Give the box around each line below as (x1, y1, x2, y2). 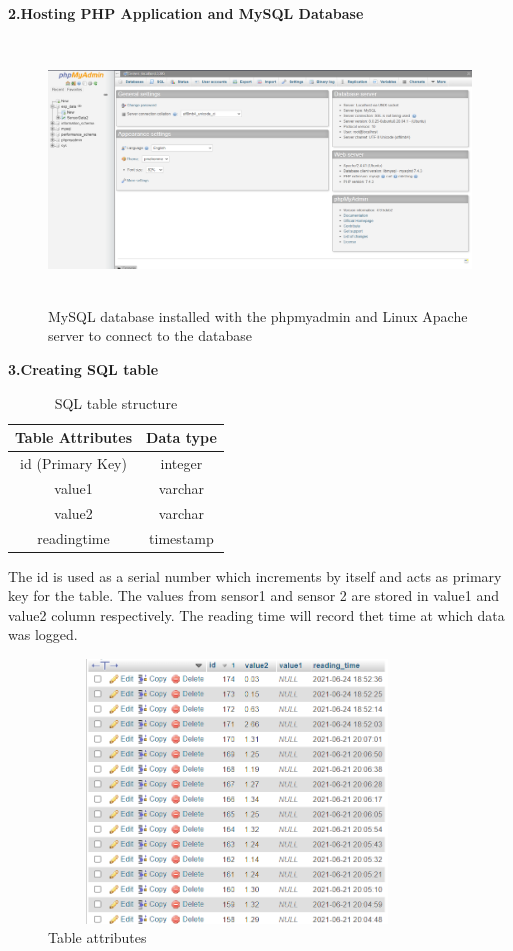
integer (160, 452, 203, 473)
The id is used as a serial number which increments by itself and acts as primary (8, 565, 502, 586)
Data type (146, 427, 217, 448)
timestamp (149, 527, 214, 548)
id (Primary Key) (20, 452, 127, 473)
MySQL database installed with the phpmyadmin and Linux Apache (48, 305, 468, 326)
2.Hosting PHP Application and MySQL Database (8, 3, 364, 23)
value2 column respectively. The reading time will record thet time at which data (8, 604, 505, 625)
